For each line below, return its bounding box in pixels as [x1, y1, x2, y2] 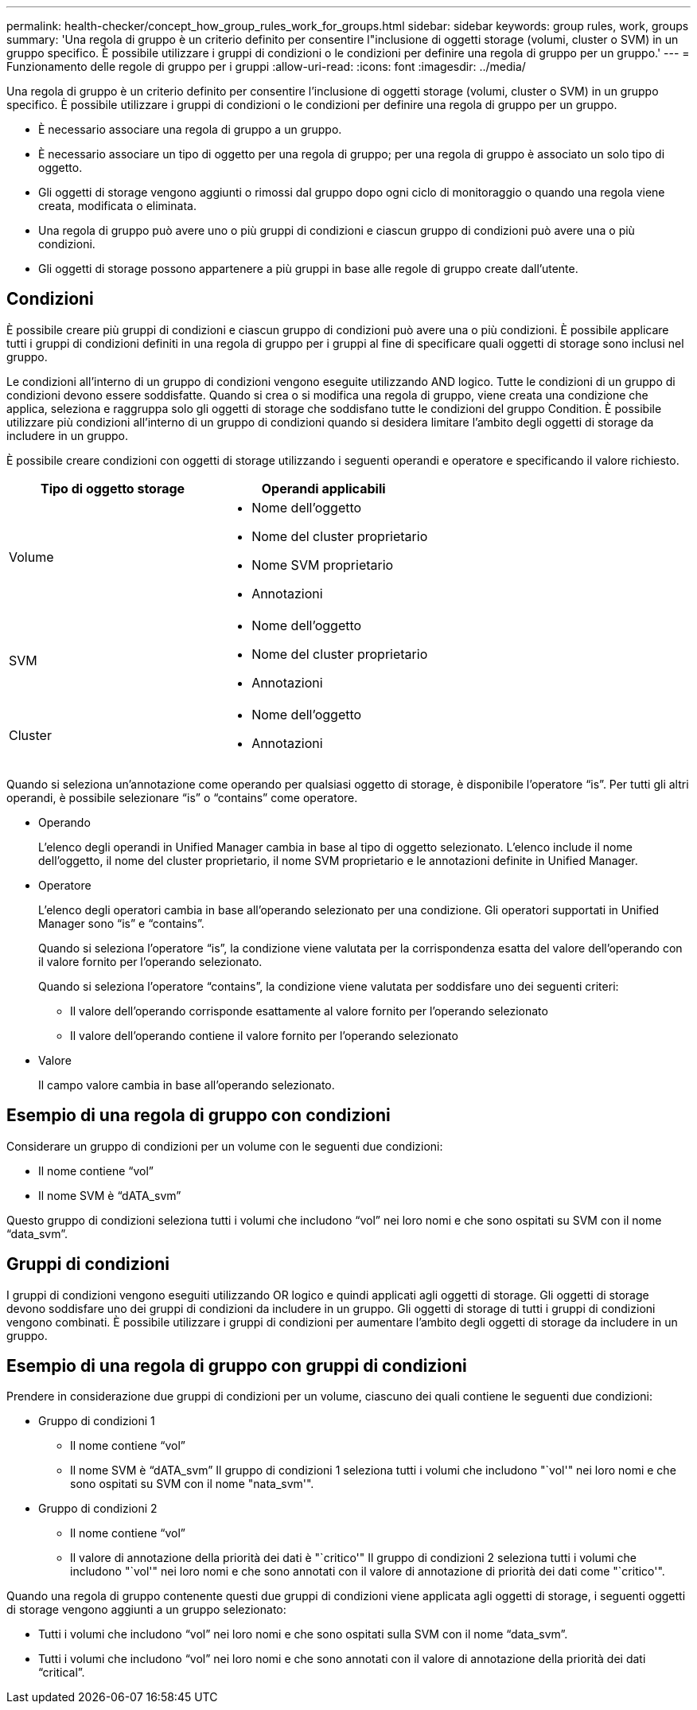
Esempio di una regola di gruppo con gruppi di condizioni [6, 1355, 467, 1376]
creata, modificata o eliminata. [38, 199, 197, 212]
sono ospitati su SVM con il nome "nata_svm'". [70, 1477, 314, 1491]
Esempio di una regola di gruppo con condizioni [6, 1105, 391, 1126]
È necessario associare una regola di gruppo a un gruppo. [38, 123, 342, 136]
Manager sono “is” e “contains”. [38, 916, 204, 930]
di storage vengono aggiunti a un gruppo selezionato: [6, 1603, 286, 1617]
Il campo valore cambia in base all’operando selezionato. [38, 1077, 335, 1092]
